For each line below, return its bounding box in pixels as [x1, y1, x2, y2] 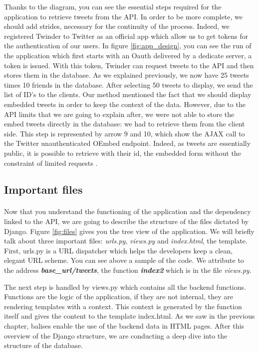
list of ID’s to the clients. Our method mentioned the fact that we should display [4, 89, 252, 100]
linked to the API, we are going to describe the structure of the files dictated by [4, 216, 249, 227]
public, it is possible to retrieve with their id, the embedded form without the [4, 147, 241, 158]
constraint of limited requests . [4, 157, 98, 168]
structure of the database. [4, 340, 83, 351]
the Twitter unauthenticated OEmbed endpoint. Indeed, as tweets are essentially [4, 138, 251, 148]
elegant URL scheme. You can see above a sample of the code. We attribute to [4, 255, 244, 265]
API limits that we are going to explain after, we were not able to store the [4, 109, 235, 119]
